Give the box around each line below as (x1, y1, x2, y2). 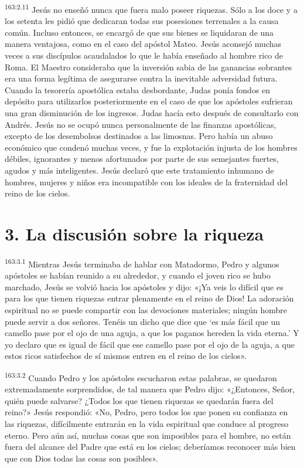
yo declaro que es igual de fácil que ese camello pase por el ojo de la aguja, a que (5, 338, 295, 350)
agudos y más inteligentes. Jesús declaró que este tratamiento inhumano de (5, 164, 274, 176)
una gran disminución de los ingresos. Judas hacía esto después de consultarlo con (5, 107, 299, 118)
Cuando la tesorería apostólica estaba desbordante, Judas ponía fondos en (5, 83, 271, 96)
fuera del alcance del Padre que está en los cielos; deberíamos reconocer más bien (5, 440, 296, 453)
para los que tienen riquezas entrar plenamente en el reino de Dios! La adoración (5, 292, 294, 304)
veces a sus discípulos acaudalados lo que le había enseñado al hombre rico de (5, 49, 283, 62)
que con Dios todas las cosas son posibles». (5, 452, 158, 464)
